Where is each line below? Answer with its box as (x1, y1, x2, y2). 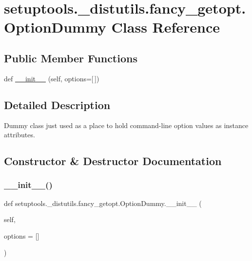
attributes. (4, 130, 35, 140)
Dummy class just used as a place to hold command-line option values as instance (4, 120, 249, 130)
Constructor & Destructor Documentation (4, 153, 222, 168)
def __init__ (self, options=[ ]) (4, 73, 99, 83)
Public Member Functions (4, 50, 137, 65)
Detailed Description (4, 97, 111, 112)
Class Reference (111, 17, 220, 37)
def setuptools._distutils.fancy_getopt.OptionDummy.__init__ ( (4, 198, 202, 208)
